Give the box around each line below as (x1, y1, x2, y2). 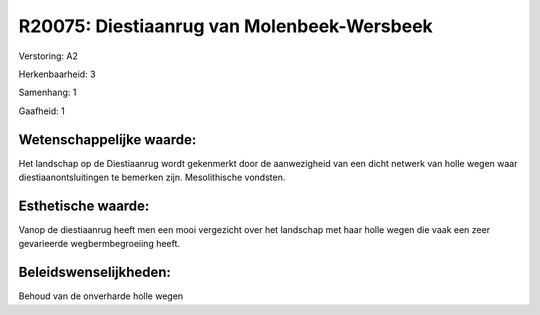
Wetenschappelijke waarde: (18, 131, 197, 148)
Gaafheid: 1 (18, 105, 65, 117)
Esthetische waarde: (18, 197, 150, 214)
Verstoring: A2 (18, 50, 79, 62)
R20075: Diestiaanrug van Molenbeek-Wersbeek (18, 15, 434, 37)
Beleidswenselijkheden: (18, 264, 172, 281)
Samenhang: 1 (18, 86, 77, 99)
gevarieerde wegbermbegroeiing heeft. (18, 238, 180, 250)
